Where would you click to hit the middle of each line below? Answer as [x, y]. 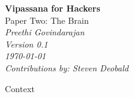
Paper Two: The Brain [47, 20]
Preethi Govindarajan [45, 32]
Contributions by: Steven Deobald [67, 67]
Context [20, 88]
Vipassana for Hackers [53, 8]
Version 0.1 [26, 44]
